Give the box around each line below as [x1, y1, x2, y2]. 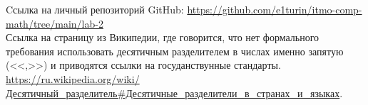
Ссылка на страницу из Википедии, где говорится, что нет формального [6, 30, 320, 45]
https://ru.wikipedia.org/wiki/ [6, 71, 140, 86]
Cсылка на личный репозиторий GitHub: [6, 2, 184, 16]
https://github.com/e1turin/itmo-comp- [187, 2, 362, 16]
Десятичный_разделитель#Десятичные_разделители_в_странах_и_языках [6, 85, 340, 100]
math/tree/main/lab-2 [6, 16, 103, 31]
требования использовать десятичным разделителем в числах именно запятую [6, 43, 344, 58]
